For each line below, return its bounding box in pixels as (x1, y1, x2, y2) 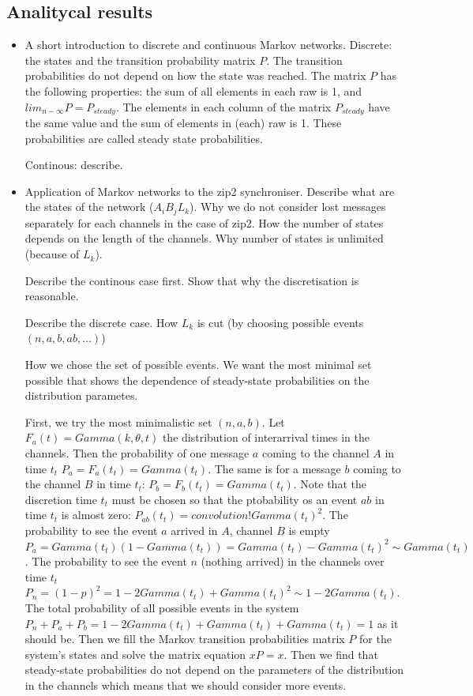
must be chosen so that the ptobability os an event (111, 491, 358, 507)
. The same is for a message (208, 460, 341, 476)
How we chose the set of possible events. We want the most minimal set (24, 356, 372, 373)
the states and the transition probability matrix (24, 51, 256, 68)
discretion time (24, 491, 97, 507)
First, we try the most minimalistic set (24, 413, 212, 430)
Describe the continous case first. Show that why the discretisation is (24, 272, 359, 288)
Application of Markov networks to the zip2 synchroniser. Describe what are (24, 182, 395, 199)
